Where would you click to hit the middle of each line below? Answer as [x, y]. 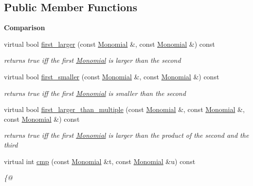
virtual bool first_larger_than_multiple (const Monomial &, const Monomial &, [124, 109]
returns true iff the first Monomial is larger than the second [92, 60]
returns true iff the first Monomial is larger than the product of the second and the [126, 135]
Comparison [25, 28]
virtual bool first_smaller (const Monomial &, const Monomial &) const [112, 76]
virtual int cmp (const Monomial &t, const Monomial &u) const [100, 161]
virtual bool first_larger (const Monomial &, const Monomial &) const [109, 44]
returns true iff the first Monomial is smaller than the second [95, 93]
